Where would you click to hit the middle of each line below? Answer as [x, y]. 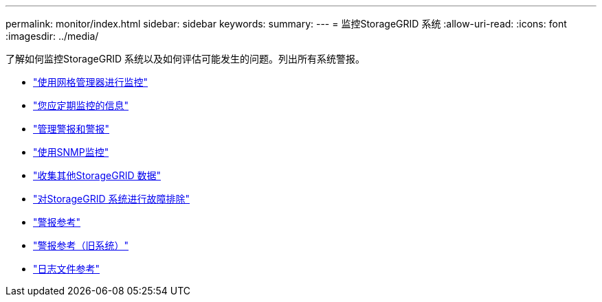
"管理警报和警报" [71, 129]
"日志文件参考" [67, 269]
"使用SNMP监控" [71, 152]
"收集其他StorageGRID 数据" [97, 175]
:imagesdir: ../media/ [52, 36]
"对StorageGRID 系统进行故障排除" [111, 199]
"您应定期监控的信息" [81, 105]
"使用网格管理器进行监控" [91, 82]
